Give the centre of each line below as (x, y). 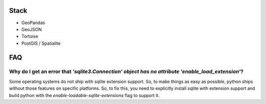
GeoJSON (32, 29)
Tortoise (30, 36)
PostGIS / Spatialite (41, 43)
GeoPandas (33, 23)
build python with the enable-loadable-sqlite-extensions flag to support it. (84, 95)
